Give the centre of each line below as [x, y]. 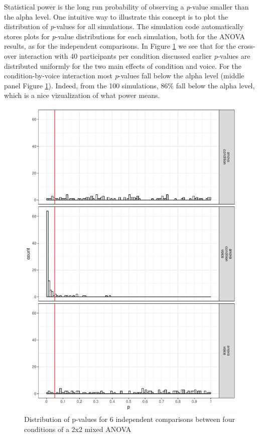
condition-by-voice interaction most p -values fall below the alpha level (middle [124, 76]
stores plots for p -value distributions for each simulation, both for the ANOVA [124, 36]
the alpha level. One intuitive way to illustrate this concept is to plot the [116, 16]
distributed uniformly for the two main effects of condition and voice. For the [123, 66]
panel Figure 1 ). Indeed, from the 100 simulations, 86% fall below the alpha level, [129, 85]
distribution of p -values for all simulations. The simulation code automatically [124, 26]
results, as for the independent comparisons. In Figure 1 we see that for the [120, 46]
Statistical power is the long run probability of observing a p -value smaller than [126, 7]
